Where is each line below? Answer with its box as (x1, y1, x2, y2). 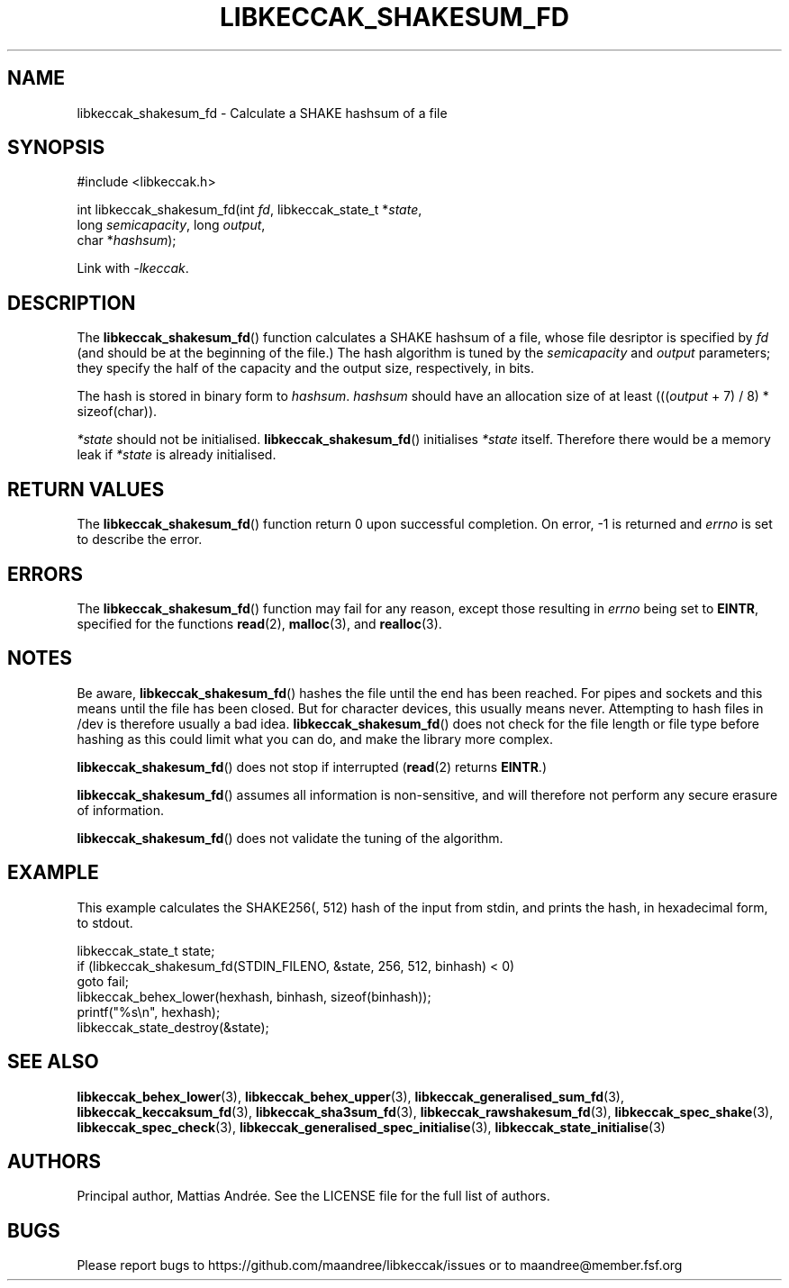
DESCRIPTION (7, 291, 136, 314)
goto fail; (77, 973, 129, 989)
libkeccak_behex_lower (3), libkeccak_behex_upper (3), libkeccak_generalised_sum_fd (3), (77, 1088, 624, 1104)
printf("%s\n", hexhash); (77, 1003, 221, 1020)
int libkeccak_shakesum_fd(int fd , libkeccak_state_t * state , (77, 202, 422, 218)
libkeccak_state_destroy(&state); (77, 1019, 269, 1035)
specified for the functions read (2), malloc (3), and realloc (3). (77, 615, 442, 631)
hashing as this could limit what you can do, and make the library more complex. (77, 730, 554, 747)
